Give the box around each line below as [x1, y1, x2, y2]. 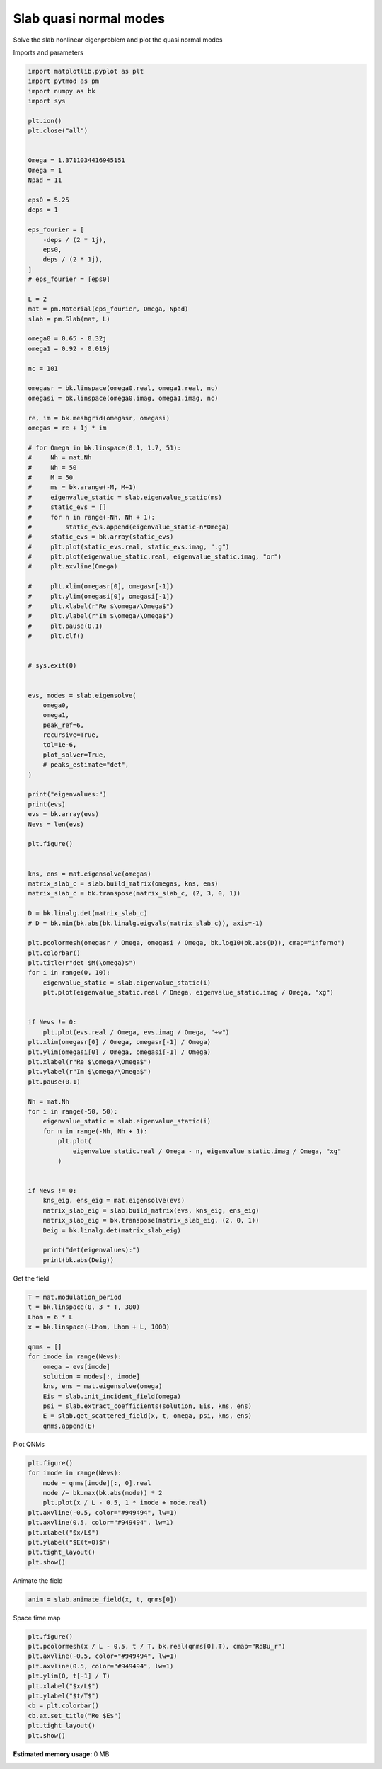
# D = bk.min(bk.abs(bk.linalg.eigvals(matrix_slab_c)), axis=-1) [28, 919, 263, 927]
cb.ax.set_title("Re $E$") [28, 1712, 122, 1719]
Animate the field [13, 1576, 63, 1585]
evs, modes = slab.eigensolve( [28, 691, 137, 699]
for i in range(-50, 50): [28, 1107, 118, 1115]
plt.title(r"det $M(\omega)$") [28, 959, 137, 967]
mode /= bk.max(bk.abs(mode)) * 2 [42, 1489, 163, 1496]
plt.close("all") [28, 127, 88, 134]
